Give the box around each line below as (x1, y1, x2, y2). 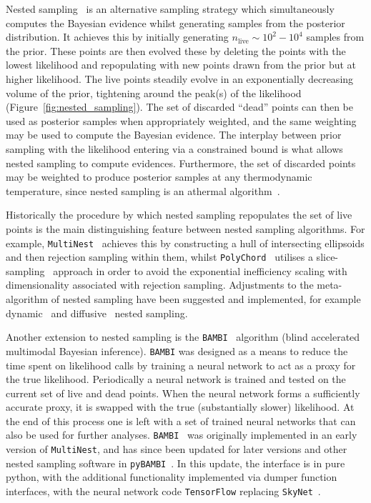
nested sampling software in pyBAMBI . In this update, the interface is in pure (6, 455, 345, 470)
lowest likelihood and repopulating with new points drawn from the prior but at (6, 57, 357, 72)
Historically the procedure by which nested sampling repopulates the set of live (6, 207, 352, 222)
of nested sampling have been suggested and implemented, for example (51, 292, 361, 306)
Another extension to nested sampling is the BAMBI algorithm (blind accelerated (6, 329, 360, 344)
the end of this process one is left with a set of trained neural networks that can (6, 413, 356, 428)
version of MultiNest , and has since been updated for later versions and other (6, 442, 347, 457)
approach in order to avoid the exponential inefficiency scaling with (53, 263, 347, 278)
